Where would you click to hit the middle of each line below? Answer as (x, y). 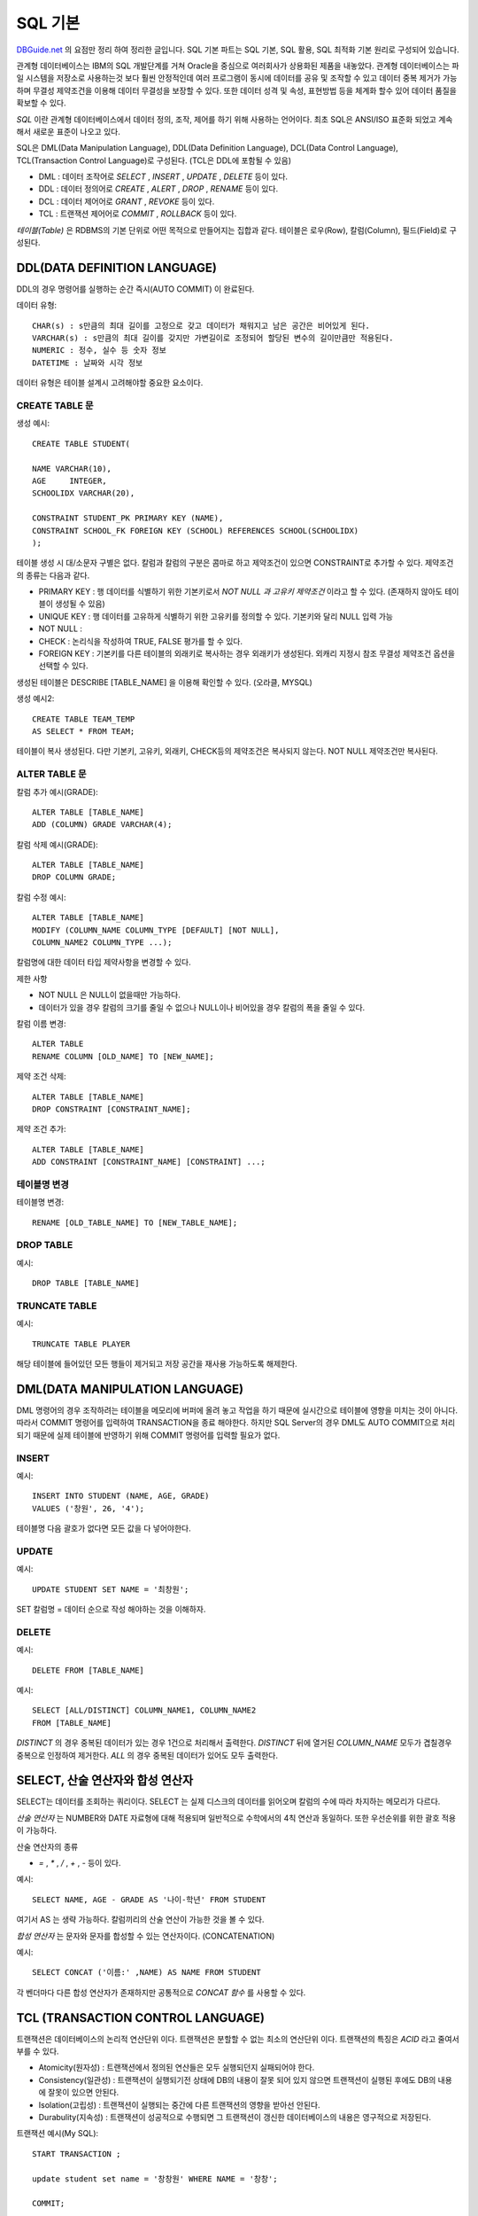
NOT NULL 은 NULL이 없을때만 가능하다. (109, 995)
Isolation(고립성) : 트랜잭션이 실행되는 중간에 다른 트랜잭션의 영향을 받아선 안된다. (179, 2104)
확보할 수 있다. (41, 103)
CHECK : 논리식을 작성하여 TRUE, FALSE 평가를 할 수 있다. (141, 641)
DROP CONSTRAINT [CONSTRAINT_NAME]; (112, 1109)
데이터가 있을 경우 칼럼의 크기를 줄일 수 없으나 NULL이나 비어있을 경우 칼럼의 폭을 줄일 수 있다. (202, 1007)
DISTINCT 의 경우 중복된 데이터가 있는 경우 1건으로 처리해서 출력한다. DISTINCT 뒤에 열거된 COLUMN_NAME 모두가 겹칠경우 (234, 1743)
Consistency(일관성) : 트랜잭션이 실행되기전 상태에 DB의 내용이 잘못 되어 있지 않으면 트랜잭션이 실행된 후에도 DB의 (237, 2079)
